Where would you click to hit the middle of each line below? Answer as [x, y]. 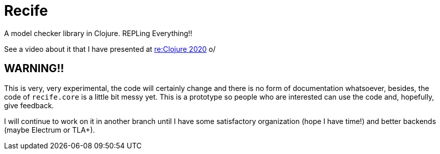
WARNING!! [34, 69]
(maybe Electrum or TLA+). [50, 130]
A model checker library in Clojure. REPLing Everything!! [98, 33]
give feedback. [29, 105]
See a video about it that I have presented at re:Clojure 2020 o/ [110, 49]
